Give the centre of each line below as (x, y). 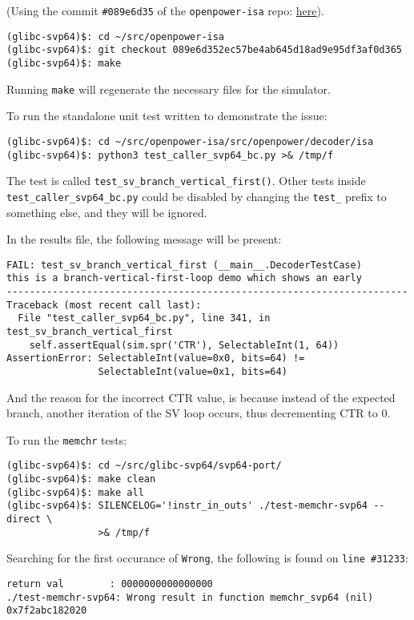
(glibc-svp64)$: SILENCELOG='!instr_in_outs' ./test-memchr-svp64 (187, 506)
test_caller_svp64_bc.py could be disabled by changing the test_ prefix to (197, 196)
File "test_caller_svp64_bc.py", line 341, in (144, 318)
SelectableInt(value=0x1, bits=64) (193, 371)
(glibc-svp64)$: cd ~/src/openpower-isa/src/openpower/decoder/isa (190, 141)
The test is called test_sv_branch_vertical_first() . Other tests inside (186, 181)
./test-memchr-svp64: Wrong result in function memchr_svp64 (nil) (190, 597)
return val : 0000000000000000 (110, 584)
